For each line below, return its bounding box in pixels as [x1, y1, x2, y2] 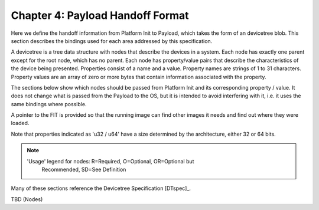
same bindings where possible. [11, 100, 87, 107]
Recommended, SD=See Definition [41, 166, 126, 173]
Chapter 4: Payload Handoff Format [11, 9, 189, 22]
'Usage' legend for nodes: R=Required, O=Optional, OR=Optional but [27, 157, 194, 165]
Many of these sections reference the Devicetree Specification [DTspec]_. [11, 185, 191, 192]
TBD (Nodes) [11, 195, 43, 203]
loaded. [11, 120, 30, 127]
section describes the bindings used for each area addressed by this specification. [11, 37, 213, 44]
